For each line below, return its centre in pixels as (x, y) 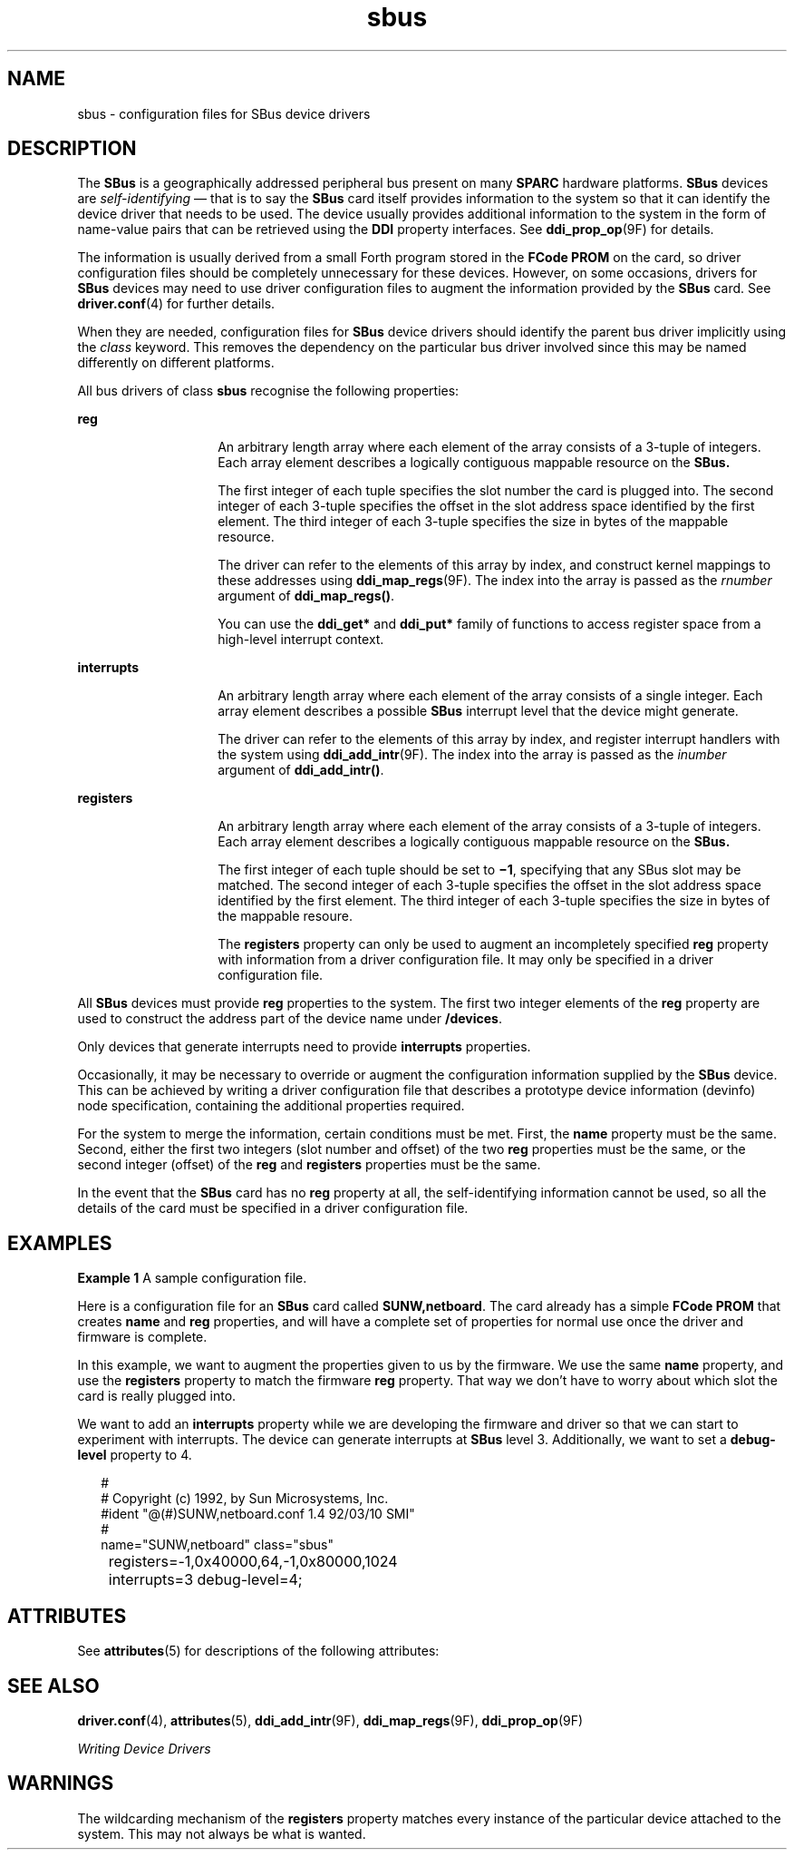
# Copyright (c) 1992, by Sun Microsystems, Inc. (245, 1499)
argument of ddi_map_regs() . (306, 596)
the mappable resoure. (285, 916)
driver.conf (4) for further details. (176, 304)
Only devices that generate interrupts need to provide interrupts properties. (304, 1047)
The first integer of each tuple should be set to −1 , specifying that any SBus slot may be (479, 870)
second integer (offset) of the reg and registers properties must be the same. (309, 1165)
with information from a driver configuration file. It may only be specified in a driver (466, 960)
